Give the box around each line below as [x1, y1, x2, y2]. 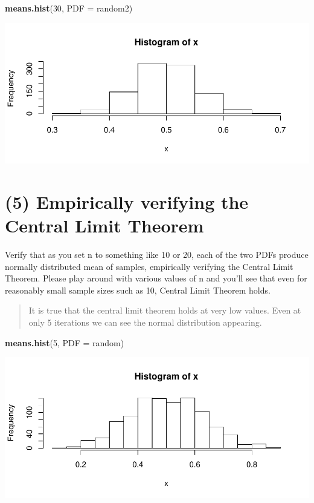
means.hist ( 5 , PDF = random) [5, 336, 124, 349]
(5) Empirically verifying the [5, 189, 249, 214]
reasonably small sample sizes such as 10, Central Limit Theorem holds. [5, 283, 271, 296]
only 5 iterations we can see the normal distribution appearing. [28, 316, 262, 329]
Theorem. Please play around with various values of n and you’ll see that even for [5, 272, 307, 284]
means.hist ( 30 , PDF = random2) [5, 2, 133, 14]
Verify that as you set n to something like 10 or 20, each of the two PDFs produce [5, 248, 309, 261]
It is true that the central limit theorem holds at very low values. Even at [28, 304, 301, 317]
